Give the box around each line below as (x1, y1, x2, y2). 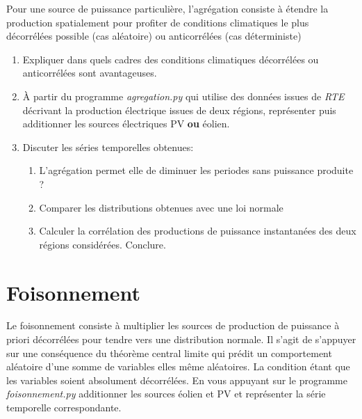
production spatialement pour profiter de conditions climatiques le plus (6, 15, 309, 29)
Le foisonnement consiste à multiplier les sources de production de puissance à (6, 318, 340, 333)
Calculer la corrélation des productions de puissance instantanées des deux (39, 223, 356, 238)
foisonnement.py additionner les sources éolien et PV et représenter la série (6, 386, 326, 401)
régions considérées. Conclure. (39, 237, 166, 251)
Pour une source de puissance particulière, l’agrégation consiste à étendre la (6, 1, 329, 15)
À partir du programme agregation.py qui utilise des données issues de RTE (22, 88, 345, 103)
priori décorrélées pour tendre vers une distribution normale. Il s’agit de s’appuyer (6, 332, 356, 347)
